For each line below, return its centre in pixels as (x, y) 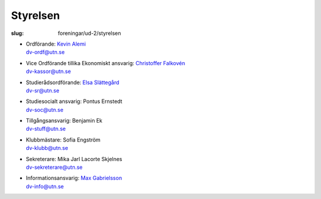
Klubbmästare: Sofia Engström (63, 140)
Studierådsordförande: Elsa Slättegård (73, 82)
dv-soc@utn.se (45, 110)
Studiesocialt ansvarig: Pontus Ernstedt (74, 101)
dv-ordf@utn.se (45, 52)
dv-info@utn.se (45, 186)
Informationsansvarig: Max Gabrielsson (74, 178)
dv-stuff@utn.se (46, 129)
